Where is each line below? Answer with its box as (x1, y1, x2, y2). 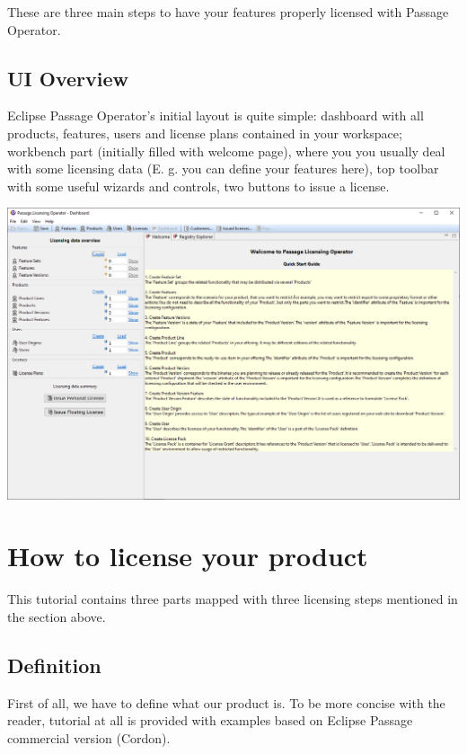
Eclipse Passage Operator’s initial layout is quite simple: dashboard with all (7, 106, 424, 125)
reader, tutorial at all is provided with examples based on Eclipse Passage (7, 711, 413, 730)
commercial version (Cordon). (7, 729, 171, 747)
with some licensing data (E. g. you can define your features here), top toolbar (7, 159, 439, 178)
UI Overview (7, 64, 128, 92)
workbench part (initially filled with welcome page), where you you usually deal (7, 141, 445, 160)
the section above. (7, 608, 106, 626)
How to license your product (7, 537, 368, 574)
